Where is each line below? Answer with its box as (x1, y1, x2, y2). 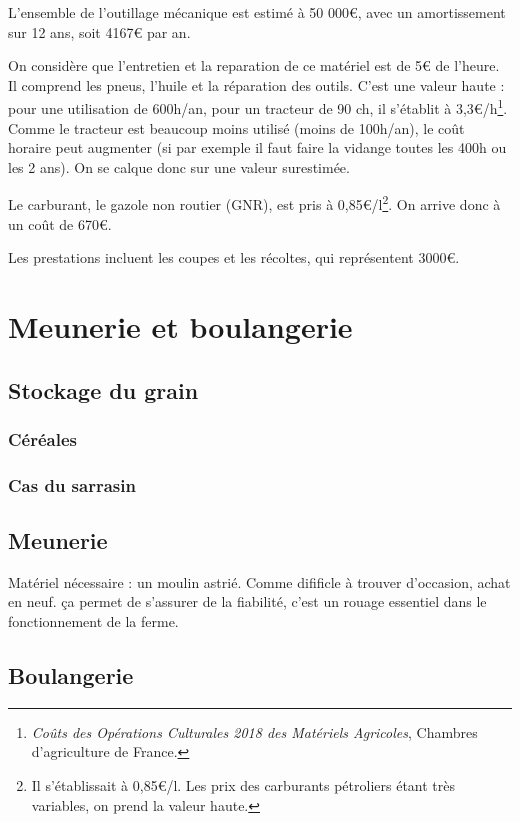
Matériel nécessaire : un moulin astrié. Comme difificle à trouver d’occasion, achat (8, 571, 511, 592)
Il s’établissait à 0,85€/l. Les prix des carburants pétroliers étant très (31, 775, 455, 796)
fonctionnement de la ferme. (8, 611, 179, 632)
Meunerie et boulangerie (8, 306, 353, 347)
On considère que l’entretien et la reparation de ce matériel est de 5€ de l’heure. (8, 55, 500, 76)
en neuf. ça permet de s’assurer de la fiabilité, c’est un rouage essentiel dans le (8, 591, 487, 612)
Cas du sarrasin (8, 472, 136, 497)
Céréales (8, 426, 78, 451)
